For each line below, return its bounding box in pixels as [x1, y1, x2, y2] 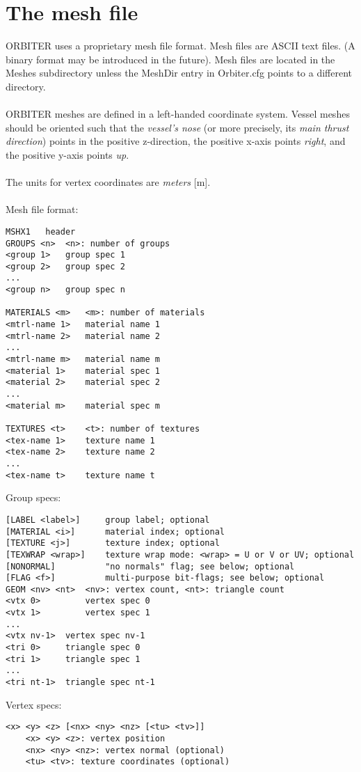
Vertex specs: [6, 697, 62, 711]
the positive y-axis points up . [6, 147, 129, 162]
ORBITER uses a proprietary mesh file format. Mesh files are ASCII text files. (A [6, 38, 355, 53]
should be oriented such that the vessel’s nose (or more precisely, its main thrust [6, 120, 349, 134]
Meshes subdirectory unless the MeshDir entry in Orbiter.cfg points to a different [6, 65, 353, 80]
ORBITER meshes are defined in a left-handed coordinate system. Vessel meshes [6, 107, 350, 121]
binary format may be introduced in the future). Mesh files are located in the [6, 52, 335, 66]
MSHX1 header [6, 226, 76, 237]
